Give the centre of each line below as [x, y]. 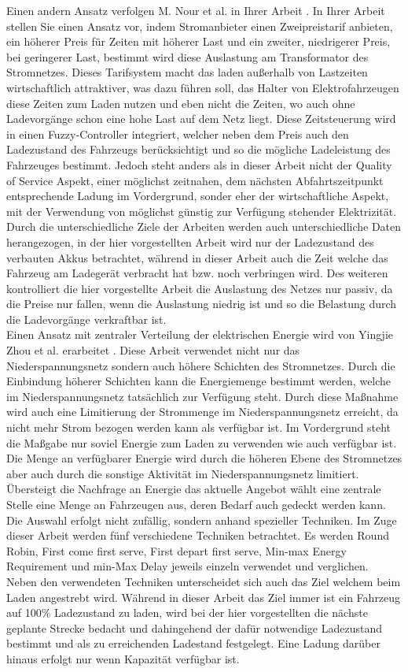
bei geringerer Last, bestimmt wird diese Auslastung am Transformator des [187, 56]
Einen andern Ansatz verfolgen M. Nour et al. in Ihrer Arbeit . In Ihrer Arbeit [196, 10]
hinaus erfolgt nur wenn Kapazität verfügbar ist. [123, 658]
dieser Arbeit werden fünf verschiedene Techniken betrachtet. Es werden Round [198, 535]
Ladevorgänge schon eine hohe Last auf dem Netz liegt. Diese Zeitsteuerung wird [201, 119]
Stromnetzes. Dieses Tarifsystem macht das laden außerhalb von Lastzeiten [187, 72]
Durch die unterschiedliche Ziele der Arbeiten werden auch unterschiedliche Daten [204, 226]
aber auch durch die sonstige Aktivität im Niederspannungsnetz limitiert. [183, 473]
